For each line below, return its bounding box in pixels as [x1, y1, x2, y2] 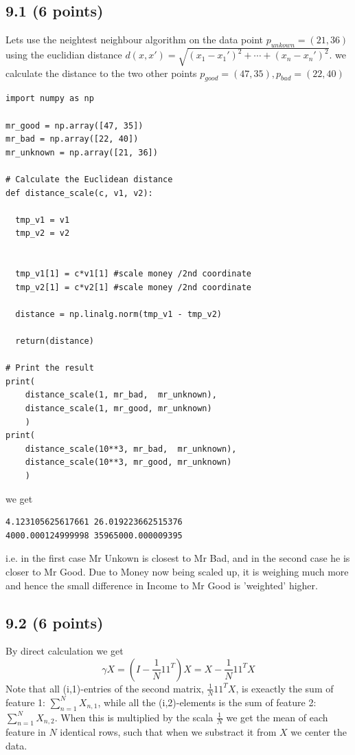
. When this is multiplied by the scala [54, 710, 214, 724]
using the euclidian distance [5, 47, 122, 62]
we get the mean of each [226, 710, 328, 724]
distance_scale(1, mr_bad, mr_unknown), [25, 390, 217, 400]
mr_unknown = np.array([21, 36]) [5, 147, 158, 157]
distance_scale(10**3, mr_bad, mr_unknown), [25, 444, 237, 454]
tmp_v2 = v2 [15, 228, 70, 239]
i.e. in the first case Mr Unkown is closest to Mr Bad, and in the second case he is [5, 551, 350, 565]
